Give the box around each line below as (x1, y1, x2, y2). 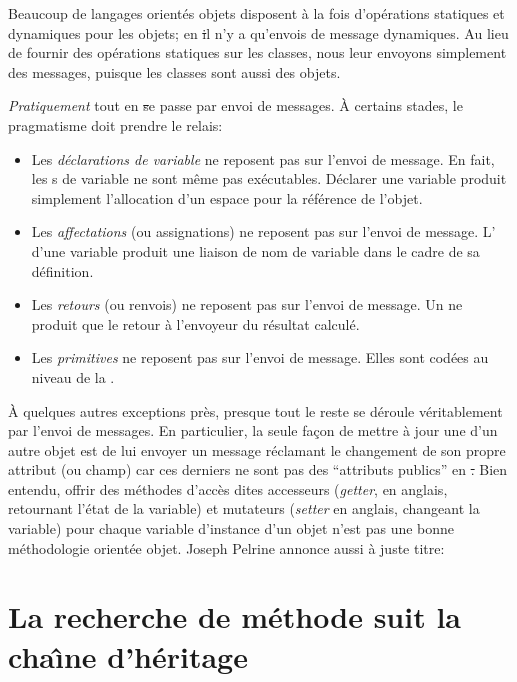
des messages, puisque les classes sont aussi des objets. (8, 61, 341, 82)
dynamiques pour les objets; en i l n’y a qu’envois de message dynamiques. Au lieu (8, 22, 509, 43)
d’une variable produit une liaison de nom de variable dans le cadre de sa (31, 240, 480, 261)
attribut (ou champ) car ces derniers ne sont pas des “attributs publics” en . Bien (8, 459, 508, 480)
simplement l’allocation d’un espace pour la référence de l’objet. (31, 187, 423, 208)
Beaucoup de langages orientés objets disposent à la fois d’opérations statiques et (8, 3, 505, 23)
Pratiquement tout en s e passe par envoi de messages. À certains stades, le (8, 95, 463, 116)
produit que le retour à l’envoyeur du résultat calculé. (31, 313, 360, 334)
